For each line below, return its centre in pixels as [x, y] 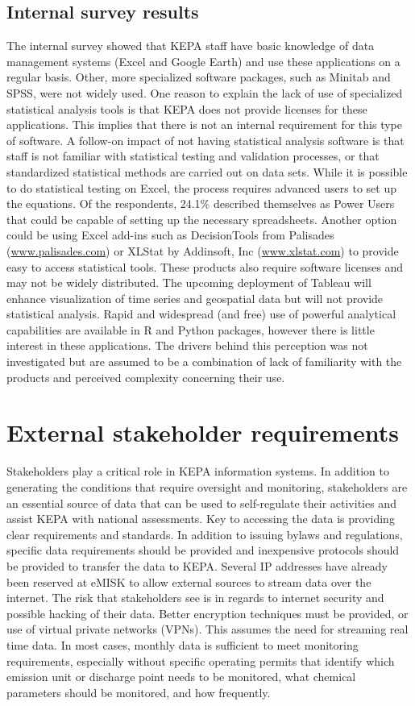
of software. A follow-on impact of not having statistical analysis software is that [205, 140]
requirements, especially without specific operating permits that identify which [201, 660]
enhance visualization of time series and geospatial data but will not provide [195, 298]
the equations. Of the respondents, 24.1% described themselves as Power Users [201, 203]
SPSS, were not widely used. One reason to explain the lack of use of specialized [205, 92]
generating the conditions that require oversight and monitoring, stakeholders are [207, 486]
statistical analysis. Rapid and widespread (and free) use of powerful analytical [201, 314]
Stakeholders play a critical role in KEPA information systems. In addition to [198, 471]
